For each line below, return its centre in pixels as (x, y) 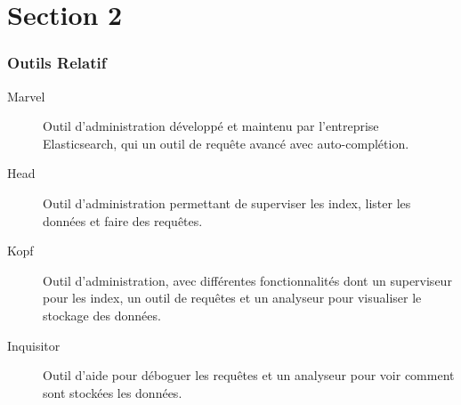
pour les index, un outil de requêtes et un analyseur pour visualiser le (232, 298)
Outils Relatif (57, 63)
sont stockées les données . (113, 392)
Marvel (26, 96)
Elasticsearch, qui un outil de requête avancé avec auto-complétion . (226, 143)
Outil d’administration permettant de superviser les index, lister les (227, 202)
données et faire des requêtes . (123, 220)
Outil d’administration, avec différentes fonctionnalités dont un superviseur (247, 280)
